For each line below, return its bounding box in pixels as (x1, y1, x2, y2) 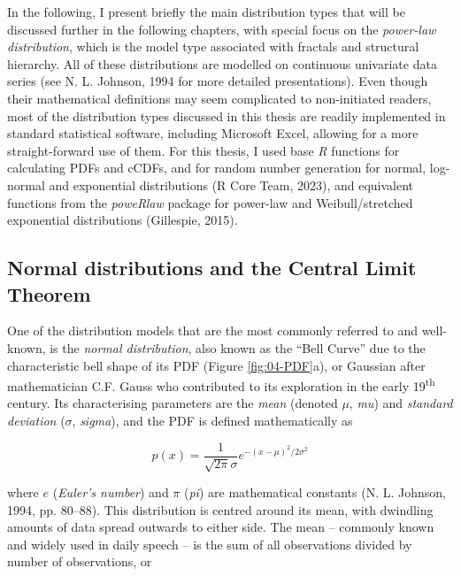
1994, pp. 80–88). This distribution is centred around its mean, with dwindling (7, 500, 434, 518)
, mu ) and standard (349, 394, 453, 412)
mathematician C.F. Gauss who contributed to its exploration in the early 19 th (7, 374, 435, 395)
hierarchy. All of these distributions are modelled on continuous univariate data (7, 54, 437, 73)
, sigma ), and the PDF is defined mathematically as (72, 411, 353, 429)
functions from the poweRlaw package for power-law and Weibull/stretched (7, 193, 413, 211)
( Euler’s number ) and (52, 482, 169, 501)
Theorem (7, 280, 91, 307)
